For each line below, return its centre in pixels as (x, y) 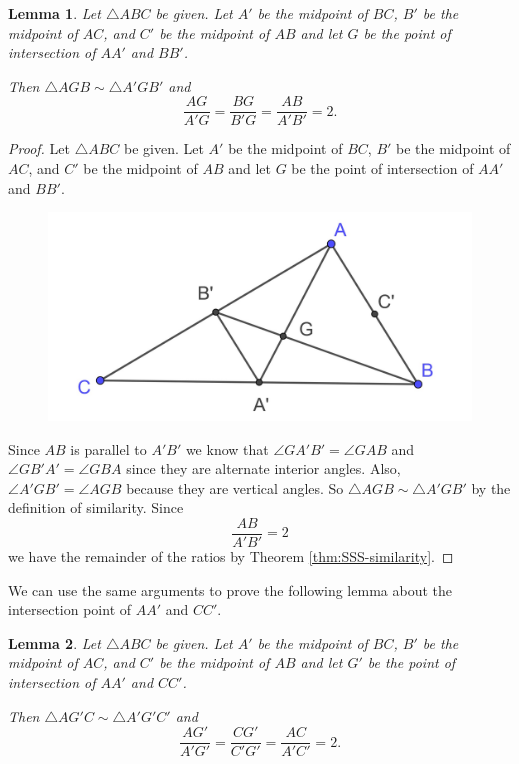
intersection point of (70, 609)
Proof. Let (39, 148)
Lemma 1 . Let (54, 13)
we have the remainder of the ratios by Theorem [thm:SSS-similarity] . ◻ (231, 555)
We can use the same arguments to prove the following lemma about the (230, 589)
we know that (227, 448)
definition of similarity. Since (96, 507)
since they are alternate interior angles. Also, (263, 468)
